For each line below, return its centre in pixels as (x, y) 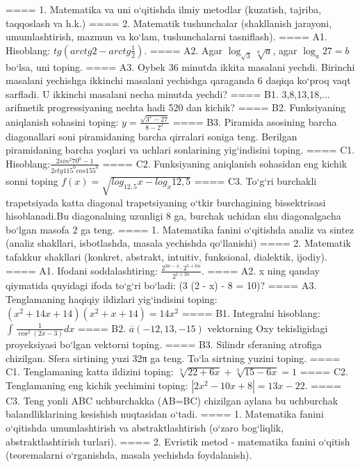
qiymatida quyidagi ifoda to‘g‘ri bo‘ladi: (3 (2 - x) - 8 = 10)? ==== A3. (161, 285)
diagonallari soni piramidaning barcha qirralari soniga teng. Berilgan (152, 136)
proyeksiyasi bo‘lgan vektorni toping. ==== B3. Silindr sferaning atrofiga (164, 344)
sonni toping (32, 180)
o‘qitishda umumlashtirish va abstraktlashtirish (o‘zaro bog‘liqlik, (145, 427)
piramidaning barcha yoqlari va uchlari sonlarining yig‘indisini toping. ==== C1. (180, 150)
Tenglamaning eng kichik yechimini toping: (97, 385)
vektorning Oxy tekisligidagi (268, 328)
